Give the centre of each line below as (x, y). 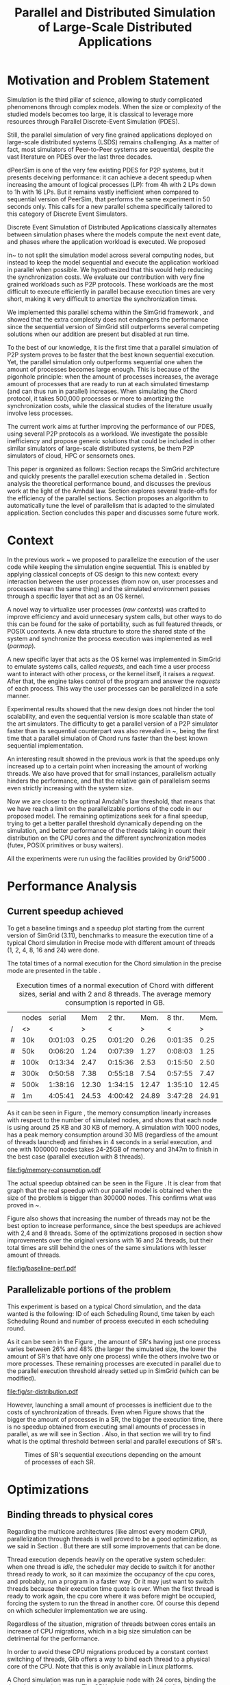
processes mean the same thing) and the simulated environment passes (109, 588)
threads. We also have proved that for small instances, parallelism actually (112, 773)
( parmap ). (22, 646)
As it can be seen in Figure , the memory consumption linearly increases (109, 1113)
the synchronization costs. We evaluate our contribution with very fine (106, 277)
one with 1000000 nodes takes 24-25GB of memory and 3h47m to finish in (113, 1149)
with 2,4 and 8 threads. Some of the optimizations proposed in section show (115, 1233)
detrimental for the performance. (53, 1638)
